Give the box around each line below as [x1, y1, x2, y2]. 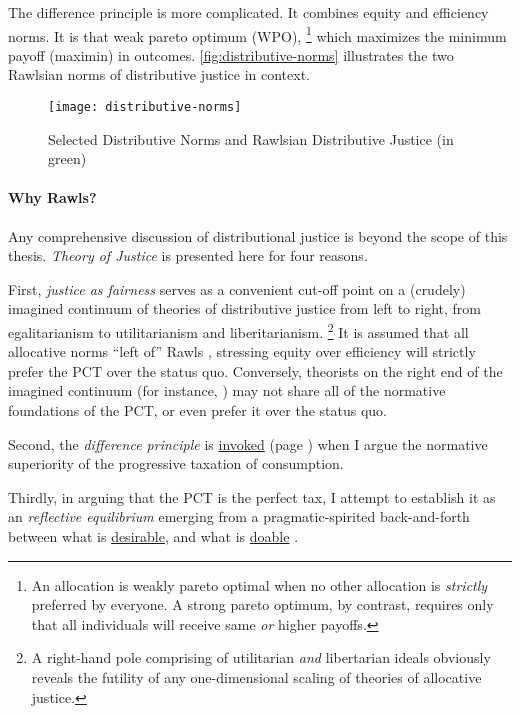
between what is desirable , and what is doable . [8, 526, 299, 547]
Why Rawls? [8, 187, 97, 208]
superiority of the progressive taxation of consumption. [8, 453, 344, 474]
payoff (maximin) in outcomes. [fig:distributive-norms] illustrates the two [8, 44, 454, 65]
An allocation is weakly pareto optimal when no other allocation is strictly [31, 574, 488, 595]
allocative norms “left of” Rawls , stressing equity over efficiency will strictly [8, 341, 476, 362]
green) [48, 148, 87, 169]
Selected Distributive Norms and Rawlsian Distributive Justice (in [48, 128, 454, 149]
